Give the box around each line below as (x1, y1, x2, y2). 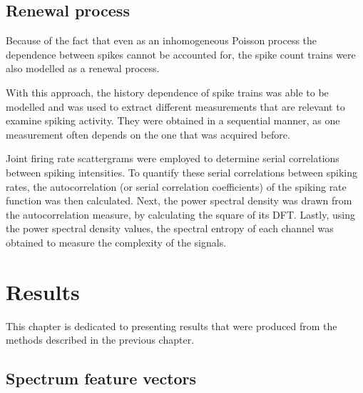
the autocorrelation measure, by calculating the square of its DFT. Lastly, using (6, 207, 355, 222)
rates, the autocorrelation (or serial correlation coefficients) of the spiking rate (6, 179, 347, 194)
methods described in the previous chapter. (6, 332, 195, 347)
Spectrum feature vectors (6, 367, 197, 389)
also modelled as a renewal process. (6, 61, 160, 76)
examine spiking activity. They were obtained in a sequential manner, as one (6, 113, 340, 128)
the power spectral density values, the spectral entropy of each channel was (6, 221, 334, 236)
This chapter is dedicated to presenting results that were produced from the (6, 318, 337, 333)
